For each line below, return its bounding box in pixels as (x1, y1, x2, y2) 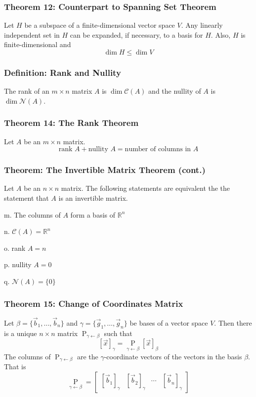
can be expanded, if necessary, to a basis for (70, 29, 203, 40)
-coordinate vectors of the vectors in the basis (104, 351, 242, 361)
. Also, (211, 29, 231, 40)
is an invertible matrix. (58, 193, 128, 203)
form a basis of (70, 209, 116, 220)
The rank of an (4, 86, 49, 96)
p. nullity (4, 259, 32, 270)
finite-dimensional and (4, 39, 71, 50)
